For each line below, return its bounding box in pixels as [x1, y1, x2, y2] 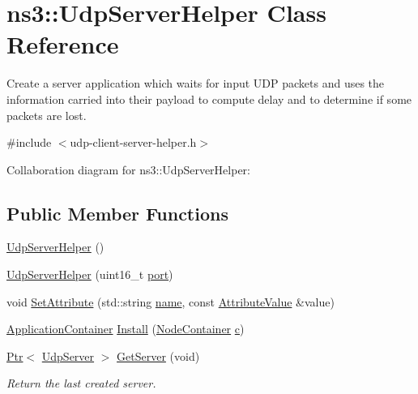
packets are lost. [6, 106, 87, 123]
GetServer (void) [117, 347, 200, 364]
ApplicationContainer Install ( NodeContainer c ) [6, 320, 245, 337]
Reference [6, 28, 119, 61]
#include [6, 134, 52, 151]
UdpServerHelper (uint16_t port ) [6, 266, 173, 283]
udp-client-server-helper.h [70, 134, 197, 151]
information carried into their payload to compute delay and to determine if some [6, 90, 412, 107]
